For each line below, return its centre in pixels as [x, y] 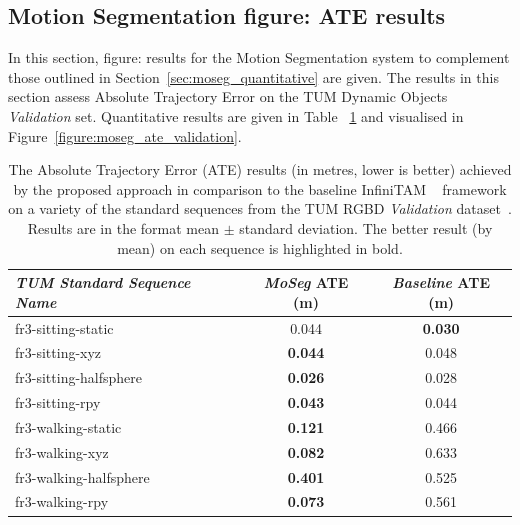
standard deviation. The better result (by [366, 227]
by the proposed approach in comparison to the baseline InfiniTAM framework [260, 188]
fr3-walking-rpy [62, 501]
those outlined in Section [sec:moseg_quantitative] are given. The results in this [253, 76]
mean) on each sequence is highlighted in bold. [260, 247]
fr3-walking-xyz [62, 451]
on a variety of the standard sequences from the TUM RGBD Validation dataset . [260, 208]
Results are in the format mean [123, 227]
